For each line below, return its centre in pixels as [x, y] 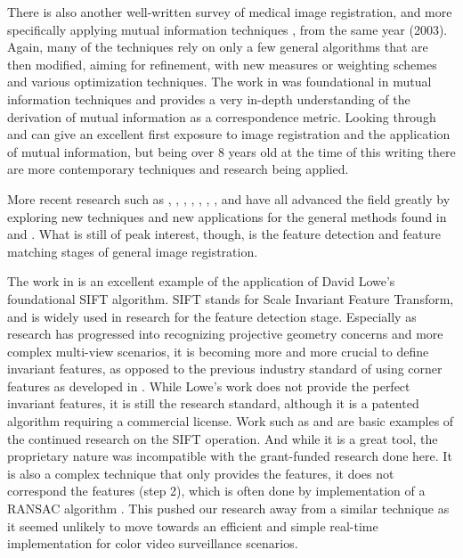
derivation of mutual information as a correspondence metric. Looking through [222, 116]
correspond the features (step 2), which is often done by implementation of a [216, 491]
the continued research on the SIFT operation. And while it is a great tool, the [223, 438]
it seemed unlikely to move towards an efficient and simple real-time [193, 525]
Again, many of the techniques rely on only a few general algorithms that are [218, 47]
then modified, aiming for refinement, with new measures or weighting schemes [222, 64]
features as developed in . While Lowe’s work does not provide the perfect [209, 386]
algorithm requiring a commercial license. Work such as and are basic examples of [231, 421]
